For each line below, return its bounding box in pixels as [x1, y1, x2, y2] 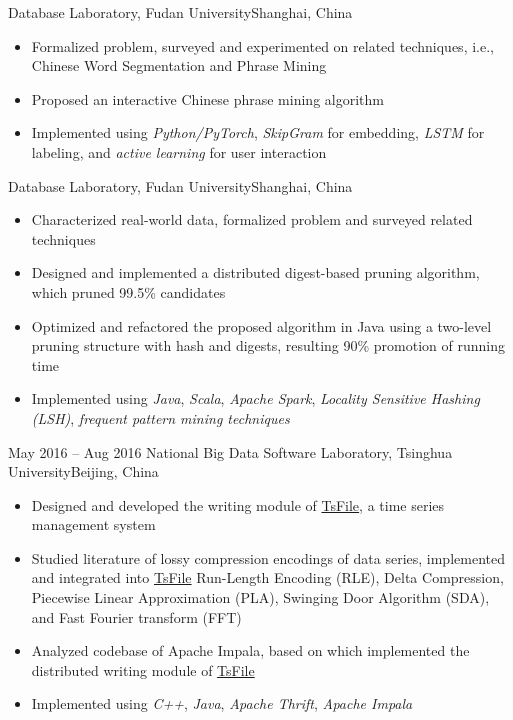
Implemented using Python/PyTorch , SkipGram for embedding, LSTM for [31, 122, 485, 143]
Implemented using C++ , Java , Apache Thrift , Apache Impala [31, 693, 413, 714]
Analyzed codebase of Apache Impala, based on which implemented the [31, 640, 470, 661]
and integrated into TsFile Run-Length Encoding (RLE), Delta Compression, [31, 567, 504, 588]
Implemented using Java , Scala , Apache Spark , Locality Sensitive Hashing [31, 388, 480, 409]
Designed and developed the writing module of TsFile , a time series [31, 494, 445, 515]
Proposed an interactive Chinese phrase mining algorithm [31, 88, 384, 109]
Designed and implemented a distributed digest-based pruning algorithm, [31, 262, 480, 283]
